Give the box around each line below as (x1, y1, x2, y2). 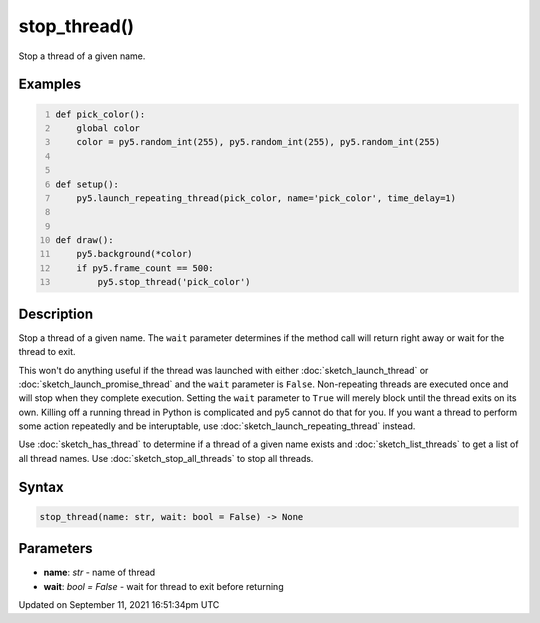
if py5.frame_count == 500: (76, 262, 214, 274)
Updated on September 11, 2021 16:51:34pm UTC (18, 599, 220, 611)
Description (18, 305, 94, 322)
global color (76, 122, 140, 134)
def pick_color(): (55, 108, 146, 120)
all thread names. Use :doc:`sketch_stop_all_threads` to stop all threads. (18, 452, 314, 464)
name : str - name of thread (43, 566, 156, 579)
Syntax (18, 478, 64, 495)
